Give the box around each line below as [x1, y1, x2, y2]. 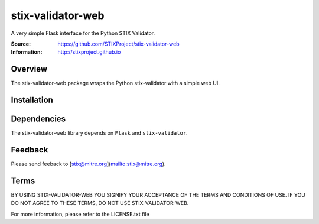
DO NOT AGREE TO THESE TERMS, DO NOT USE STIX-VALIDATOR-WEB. [11, 200, 189, 207]
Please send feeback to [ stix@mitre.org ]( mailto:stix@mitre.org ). [11, 160, 166, 168]
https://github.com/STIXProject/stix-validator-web [57, 40, 180, 47]
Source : [11, 40, 31, 47]
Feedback [11, 145, 48, 155]
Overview [11, 64, 48, 74]
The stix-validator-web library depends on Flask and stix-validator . [11, 129, 188, 137]
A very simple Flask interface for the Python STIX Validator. [11, 30, 155, 37]
